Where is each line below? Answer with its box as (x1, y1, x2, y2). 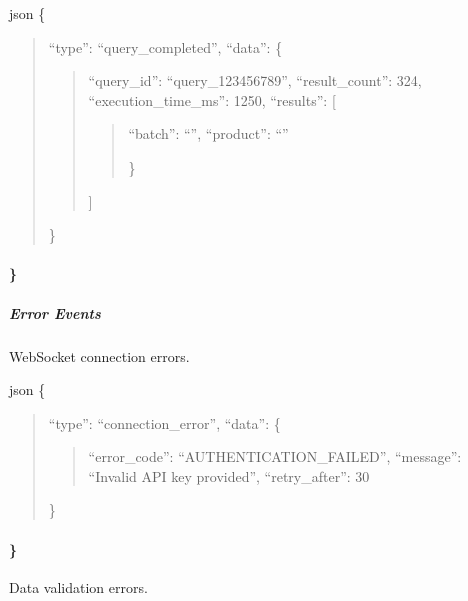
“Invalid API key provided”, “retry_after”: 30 (88, 465, 370, 486)
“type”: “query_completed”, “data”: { (48, 36, 283, 57)
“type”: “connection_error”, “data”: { (48, 412, 281, 433)
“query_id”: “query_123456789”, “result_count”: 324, (88, 70, 422, 91)
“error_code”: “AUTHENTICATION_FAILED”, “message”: (88, 446, 462, 467)
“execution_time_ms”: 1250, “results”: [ (88, 89, 336, 110)
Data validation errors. (9, 576, 148, 597)
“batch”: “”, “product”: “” (128, 123, 289, 144)
